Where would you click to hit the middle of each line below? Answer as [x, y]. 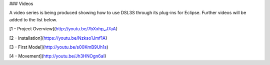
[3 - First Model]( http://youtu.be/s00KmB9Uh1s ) [59, 47]
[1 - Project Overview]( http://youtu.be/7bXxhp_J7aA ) [63, 29]
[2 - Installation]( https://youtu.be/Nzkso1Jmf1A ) [58, 38]
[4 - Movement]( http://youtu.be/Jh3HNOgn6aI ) [58, 56]
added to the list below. [33, 19]
